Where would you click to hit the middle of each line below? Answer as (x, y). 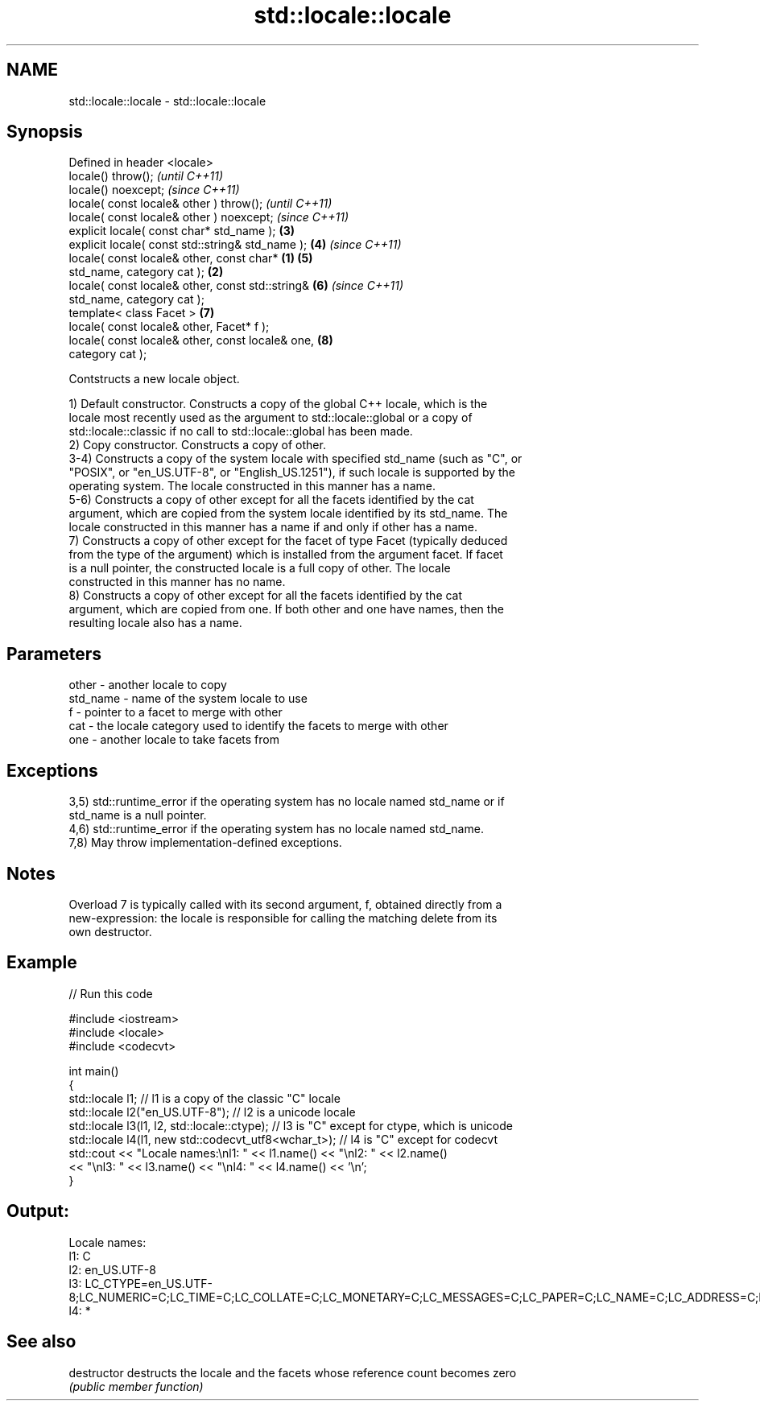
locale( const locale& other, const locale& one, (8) (201, 340)
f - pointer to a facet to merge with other (176, 712)
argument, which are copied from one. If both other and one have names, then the (286, 609)
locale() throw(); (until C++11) (146, 176)
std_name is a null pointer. (138, 815)
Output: (38, 1211)
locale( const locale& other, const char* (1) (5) (191, 258)
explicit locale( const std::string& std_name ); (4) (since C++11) (235, 245)
